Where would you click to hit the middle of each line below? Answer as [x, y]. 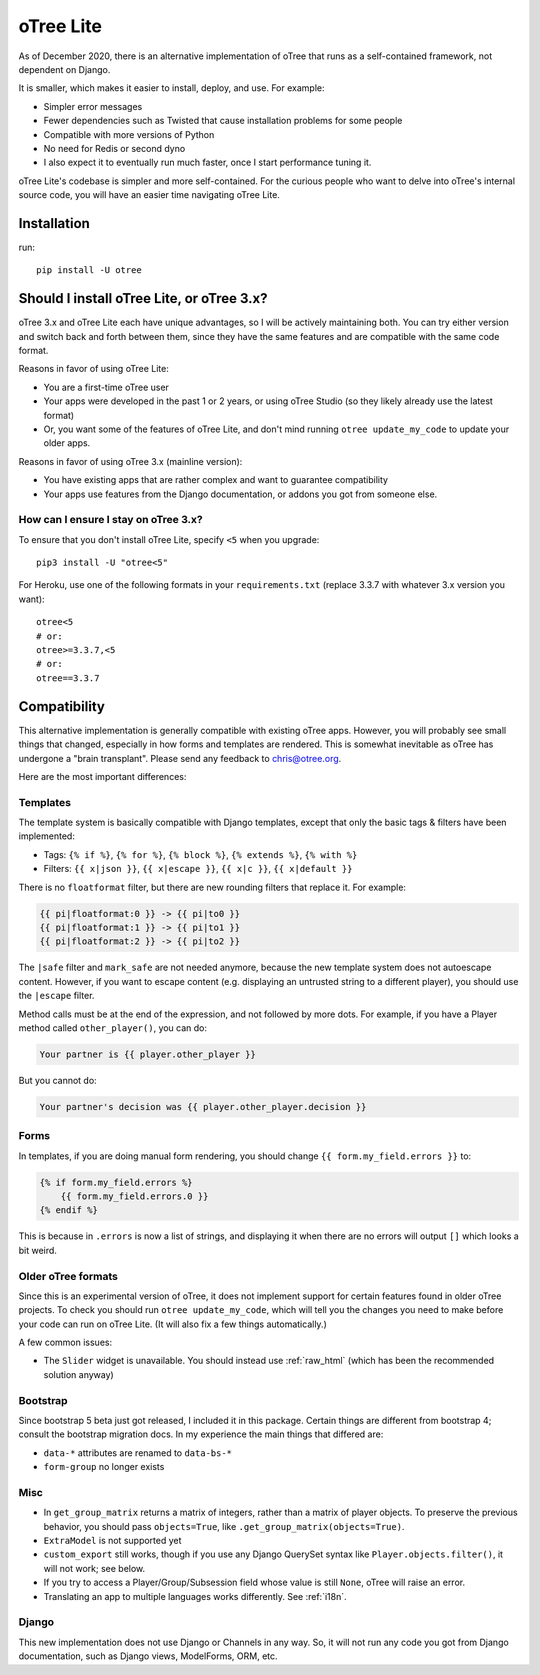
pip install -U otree [89, 270]
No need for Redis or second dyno [114, 148]
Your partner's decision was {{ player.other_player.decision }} [203, 1106]
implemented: [46, 836]
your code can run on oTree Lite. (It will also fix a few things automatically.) [172, 1324]
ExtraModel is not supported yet [112, 1541]
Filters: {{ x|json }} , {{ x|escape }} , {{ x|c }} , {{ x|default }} [198, 869]
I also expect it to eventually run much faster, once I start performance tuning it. [207, 162]
